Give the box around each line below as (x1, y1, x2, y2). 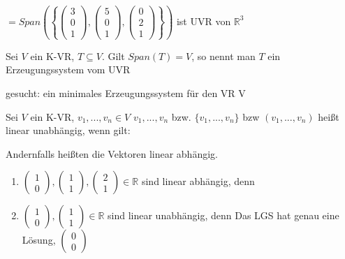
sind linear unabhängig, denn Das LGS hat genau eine (108, 208, 339, 223)
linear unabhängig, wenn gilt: (6, 123, 131, 138)
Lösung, (22, 232, 56, 247)
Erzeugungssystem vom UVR (6, 62, 131, 77)
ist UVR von (176, 13, 231, 28)
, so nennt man (191, 48, 256, 63)
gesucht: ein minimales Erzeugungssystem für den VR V (6, 85, 246, 100)
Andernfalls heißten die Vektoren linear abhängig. (6, 146, 218, 161)
